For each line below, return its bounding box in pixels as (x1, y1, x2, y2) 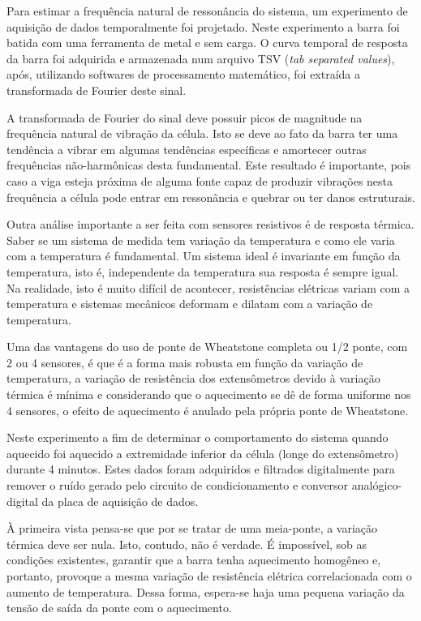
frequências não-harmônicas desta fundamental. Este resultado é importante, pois (6, 156, 411, 173)
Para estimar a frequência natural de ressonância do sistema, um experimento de (6, 2, 408, 19)
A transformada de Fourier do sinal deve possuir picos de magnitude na (6, 109, 363, 126)
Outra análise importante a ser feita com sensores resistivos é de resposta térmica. (6, 216, 415, 233)
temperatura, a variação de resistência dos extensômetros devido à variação (6, 370, 380, 387)
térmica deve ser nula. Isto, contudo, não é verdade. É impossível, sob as (6, 535, 367, 552)
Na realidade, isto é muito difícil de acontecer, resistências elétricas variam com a (6, 279, 410, 296)
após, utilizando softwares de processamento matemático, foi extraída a (6, 66, 361, 83)
